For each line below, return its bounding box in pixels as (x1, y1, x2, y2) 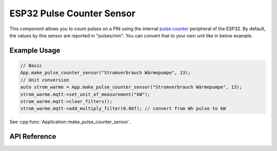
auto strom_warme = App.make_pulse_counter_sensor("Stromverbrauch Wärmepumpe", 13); (20, 84, 242, 90)
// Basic (20, 62, 43, 69)
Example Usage (9, 46, 61, 55)
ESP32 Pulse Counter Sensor (9, 8, 136, 19)
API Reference (9, 132, 56, 141)
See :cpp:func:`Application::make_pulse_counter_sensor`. (9, 119, 131, 125)
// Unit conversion (20, 77, 69, 83)
